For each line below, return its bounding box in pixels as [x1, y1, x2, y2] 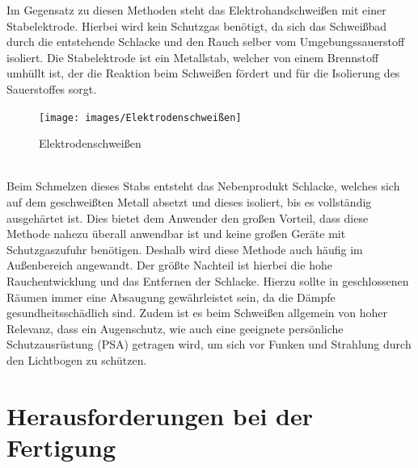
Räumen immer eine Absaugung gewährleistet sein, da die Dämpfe [6, 288, 336, 305]
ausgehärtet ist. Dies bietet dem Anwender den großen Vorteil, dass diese [6, 209, 369, 226]
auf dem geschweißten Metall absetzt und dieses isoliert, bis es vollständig [6, 194, 372, 210]
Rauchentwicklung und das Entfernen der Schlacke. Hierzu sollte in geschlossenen [6, 272, 409, 289]
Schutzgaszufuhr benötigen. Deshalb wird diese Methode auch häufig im [6, 240, 363, 257]
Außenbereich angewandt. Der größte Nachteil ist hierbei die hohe [6, 257, 332, 274]
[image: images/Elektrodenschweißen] [39, 111, 242, 123]
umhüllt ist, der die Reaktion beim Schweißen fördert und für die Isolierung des [6, 65, 400, 81]
